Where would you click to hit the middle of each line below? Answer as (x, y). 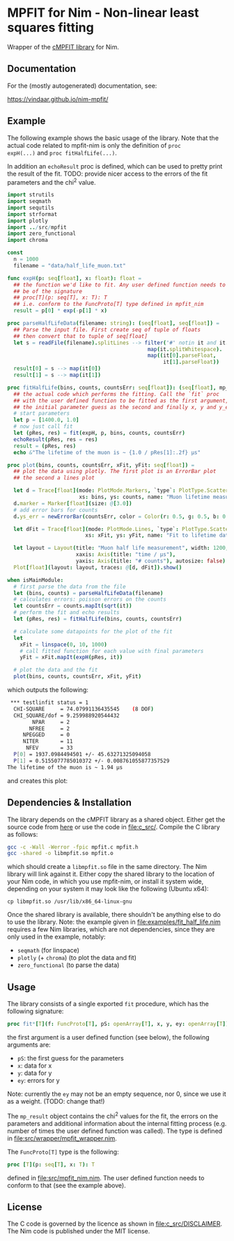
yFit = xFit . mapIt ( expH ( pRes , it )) (71, 657)
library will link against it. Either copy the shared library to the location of (111, 874)
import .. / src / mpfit (37, 227)
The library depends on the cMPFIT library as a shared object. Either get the (116, 819)
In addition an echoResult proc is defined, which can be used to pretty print (115, 166)
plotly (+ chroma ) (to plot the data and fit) (77, 958)
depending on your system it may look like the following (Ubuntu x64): (108, 889)
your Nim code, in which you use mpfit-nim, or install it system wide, (106, 881)
